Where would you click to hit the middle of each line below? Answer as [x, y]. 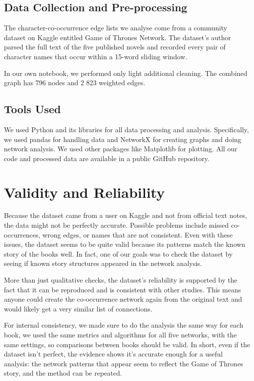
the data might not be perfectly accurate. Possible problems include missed [116, 225]
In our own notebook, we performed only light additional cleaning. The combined [126, 73]
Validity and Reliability [85, 192]
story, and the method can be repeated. [63, 373]
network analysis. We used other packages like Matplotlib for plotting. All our [121, 149]
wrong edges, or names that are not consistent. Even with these [138, 234]
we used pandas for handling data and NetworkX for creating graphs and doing [123, 139]
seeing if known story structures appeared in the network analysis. [103, 263]
